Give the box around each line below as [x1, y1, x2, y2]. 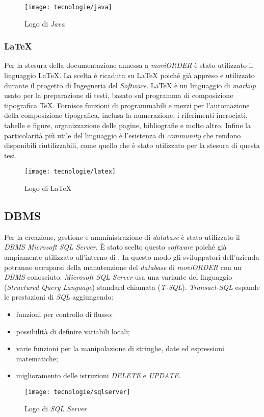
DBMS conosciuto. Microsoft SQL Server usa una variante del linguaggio [4, 272, 232, 282]
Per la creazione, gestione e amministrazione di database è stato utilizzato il [4, 231, 240, 242]
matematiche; [16, 353, 58, 363]
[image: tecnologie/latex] [24, 168, 116, 176]
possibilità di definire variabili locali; [16, 326, 130, 336]
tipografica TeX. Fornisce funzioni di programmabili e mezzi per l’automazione [4, 100, 250, 110]
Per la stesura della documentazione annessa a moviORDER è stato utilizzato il [4, 60, 253, 70]
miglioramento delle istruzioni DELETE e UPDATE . [16, 370, 181, 381]
